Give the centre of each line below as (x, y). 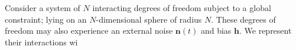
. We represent (265, 31)
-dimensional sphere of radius (149, 19)
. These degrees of (243, 19)
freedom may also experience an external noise (89, 31)
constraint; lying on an (46, 19)
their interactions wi (41, 42)
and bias (216, 31)
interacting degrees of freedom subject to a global (182, 8)
